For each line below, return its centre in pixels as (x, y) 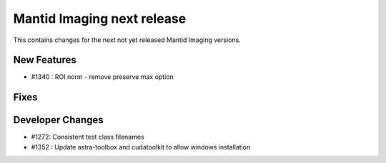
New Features (45, 60)
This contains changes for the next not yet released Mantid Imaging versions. (127, 40)
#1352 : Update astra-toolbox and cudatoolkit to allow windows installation (141, 147)
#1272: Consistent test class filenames (88, 137)
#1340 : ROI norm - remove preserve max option (103, 77)
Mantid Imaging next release (100, 19)
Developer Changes (58, 120)
